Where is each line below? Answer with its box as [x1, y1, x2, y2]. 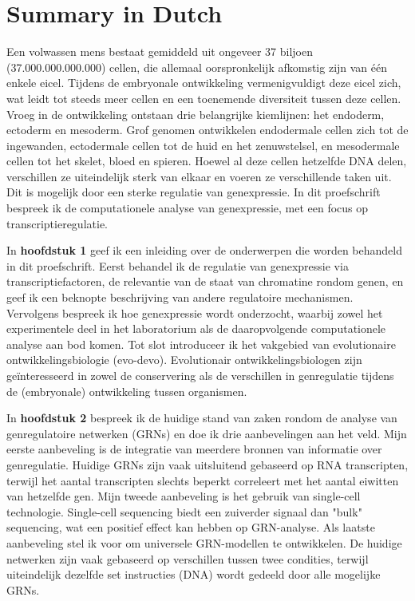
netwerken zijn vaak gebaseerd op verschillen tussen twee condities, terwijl [6, 550, 369, 567]
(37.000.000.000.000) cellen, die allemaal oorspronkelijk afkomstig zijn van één [6, 58, 388, 75]
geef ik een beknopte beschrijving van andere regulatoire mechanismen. [6, 289, 354, 306]
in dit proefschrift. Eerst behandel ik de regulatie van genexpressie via [6, 257, 349, 274]
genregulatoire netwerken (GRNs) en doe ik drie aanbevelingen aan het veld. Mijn [6, 425, 407, 441]
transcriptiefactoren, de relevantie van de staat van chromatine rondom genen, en [6, 273, 404, 290]
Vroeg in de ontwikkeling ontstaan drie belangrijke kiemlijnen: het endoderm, [6, 105, 385, 122]
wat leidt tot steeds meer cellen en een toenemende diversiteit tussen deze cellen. [6, 89, 401, 106]
